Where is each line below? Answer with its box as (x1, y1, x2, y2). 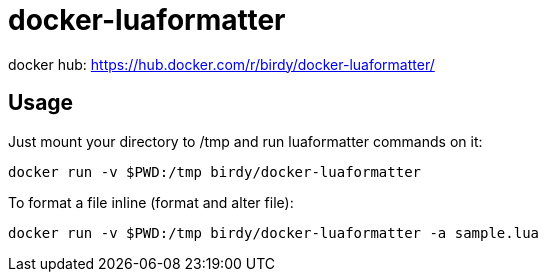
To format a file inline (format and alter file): (8, 193, 294, 211)
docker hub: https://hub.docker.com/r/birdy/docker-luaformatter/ (8, 55, 435, 73)
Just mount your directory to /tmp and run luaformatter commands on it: (8, 132, 483, 150)
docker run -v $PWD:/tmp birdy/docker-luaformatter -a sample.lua (8, 224, 540, 241)
